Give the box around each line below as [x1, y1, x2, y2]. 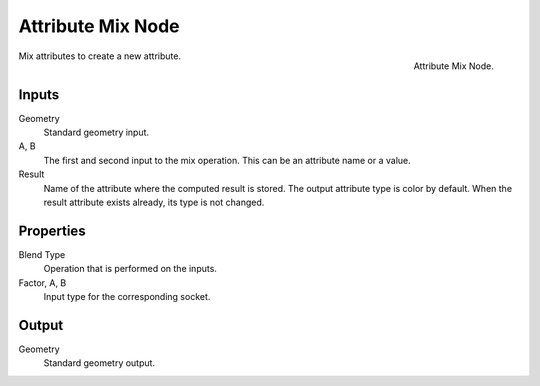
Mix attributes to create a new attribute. [18, 50, 182, 62]
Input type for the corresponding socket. [43, 291, 211, 303]
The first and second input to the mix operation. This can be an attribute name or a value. [43, 154, 412, 166]
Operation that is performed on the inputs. [43, 263, 217, 275]
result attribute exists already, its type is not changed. [43, 196, 265, 208]
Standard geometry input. [43, 126, 150, 139]
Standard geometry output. [43, 357, 155, 369]
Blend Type [18, 248, 66, 260]
